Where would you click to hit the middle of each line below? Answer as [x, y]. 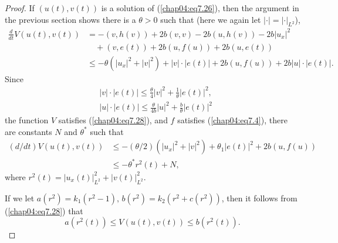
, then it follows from [259, 198]
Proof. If [20, 8]
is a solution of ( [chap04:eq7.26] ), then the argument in [200, 8]
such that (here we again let [211, 19]
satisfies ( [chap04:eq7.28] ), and [113, 120]
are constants [28, 131]
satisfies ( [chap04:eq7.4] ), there [232, 120]
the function [27, 120]
